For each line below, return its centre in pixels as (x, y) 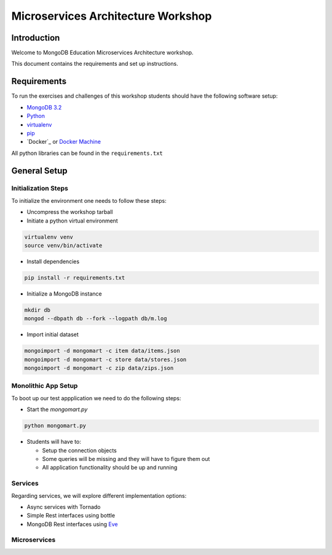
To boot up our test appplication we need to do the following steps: (96, 398)
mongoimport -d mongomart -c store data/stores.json (105, 359)
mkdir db (38, 310)
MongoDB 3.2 (44, 107)
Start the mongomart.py (57, 409)
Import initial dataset (53, 334)
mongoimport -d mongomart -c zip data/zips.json (99, 368)
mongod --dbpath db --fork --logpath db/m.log (96, 319)
